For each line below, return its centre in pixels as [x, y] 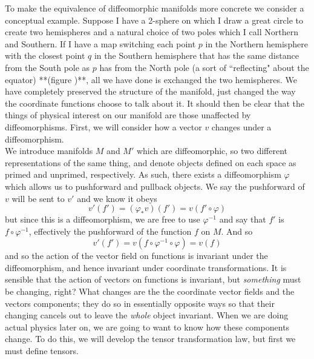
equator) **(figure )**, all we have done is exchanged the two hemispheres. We [151, 79]
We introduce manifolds [49, 151]
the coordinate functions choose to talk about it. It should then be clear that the [155, 103]
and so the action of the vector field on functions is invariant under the [136, 256]
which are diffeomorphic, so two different [212, 151]
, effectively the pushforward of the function [110, 231]
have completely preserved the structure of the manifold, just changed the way [150, 91]
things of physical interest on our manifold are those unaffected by [128, 115]
